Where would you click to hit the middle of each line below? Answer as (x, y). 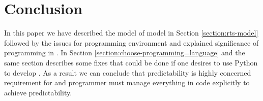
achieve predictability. (38, 92)
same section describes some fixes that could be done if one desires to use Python (131, 62)
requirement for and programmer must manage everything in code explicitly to (127, 82)
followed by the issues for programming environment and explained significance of (131, 42)
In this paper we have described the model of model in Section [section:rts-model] (131, 33)
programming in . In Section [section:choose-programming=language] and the (125, 53)
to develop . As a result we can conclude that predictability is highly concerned (128, 72)
